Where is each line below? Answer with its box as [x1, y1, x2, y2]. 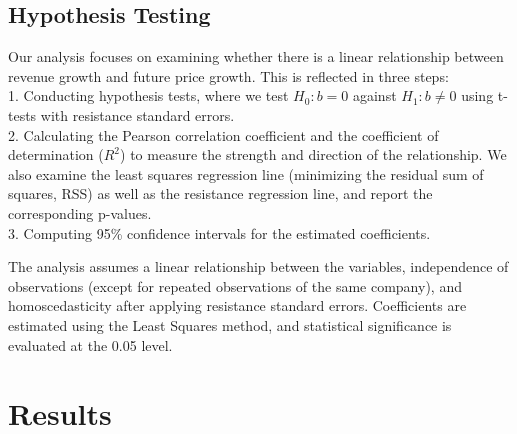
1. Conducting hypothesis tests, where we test [8, 85, 289, 106]
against [352, 85, 397, 106]
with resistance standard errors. [40, 104, 235, 125]
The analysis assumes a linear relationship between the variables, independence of [8, 256, 509, 277]
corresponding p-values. [8, 202, 152, 223]
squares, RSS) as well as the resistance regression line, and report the [8, 183, 433, 204]
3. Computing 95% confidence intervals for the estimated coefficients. [8, 222, 431, 243]
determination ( [8, 144, 104, 165]
